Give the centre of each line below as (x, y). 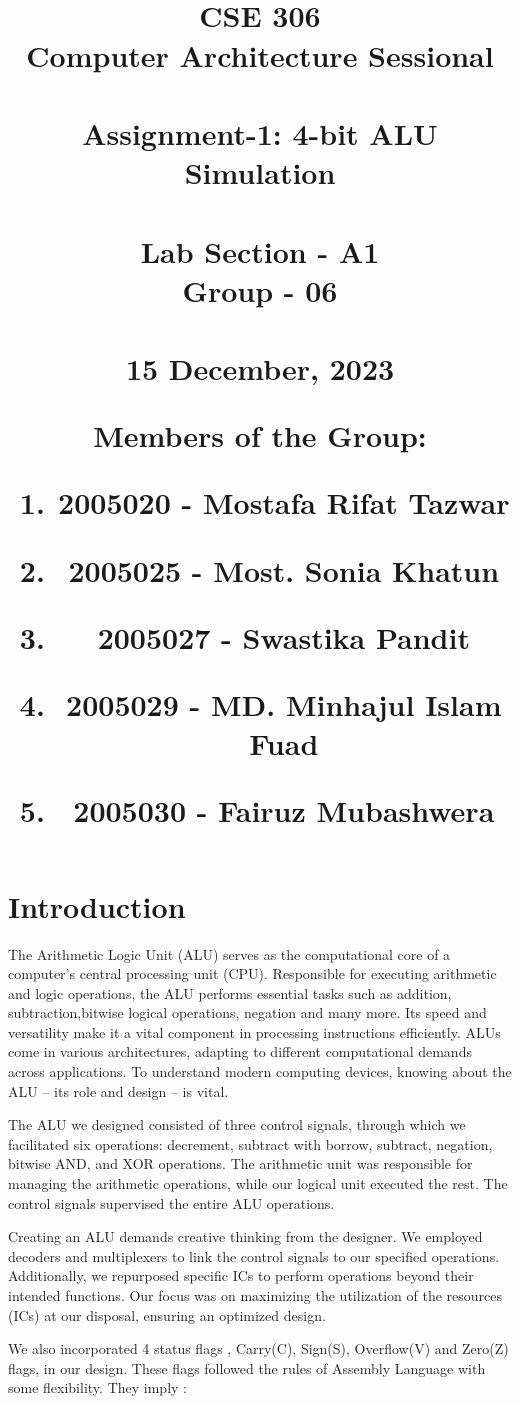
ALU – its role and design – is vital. (118, 1090)
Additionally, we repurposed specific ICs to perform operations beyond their (241, 1275)
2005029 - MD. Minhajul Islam (284, 704)
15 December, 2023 (260, 368)
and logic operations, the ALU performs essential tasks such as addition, (230, 992)
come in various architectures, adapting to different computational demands (240, 1051)
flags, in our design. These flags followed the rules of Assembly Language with (247, 1367)
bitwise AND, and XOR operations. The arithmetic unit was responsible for (240, 1163)
